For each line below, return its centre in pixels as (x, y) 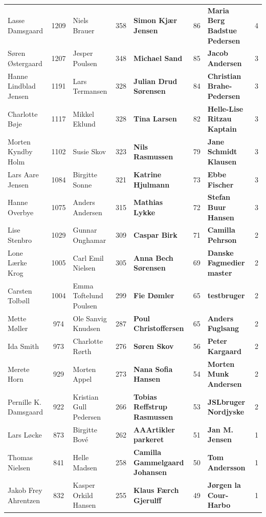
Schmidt (222, 151)
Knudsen (86, 328)
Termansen (90, 91)
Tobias (145, 396)
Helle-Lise (225, 108)
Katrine (148, 174)
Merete (19, 369)
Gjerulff (148, 500)
